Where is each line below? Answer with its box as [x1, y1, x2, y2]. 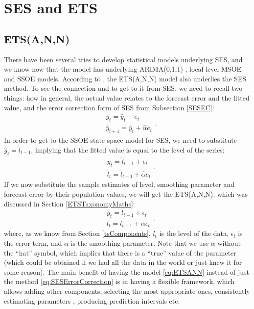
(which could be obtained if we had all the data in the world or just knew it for [4, 257, 242, 267]
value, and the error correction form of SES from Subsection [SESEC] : [4, 102, 214, 112]
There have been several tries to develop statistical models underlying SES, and [4, 54, 243, 64]
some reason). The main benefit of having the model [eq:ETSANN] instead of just [4, 266, 250, 277]
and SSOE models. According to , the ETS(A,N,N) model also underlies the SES [4, 73, 247, 83]
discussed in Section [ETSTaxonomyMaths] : [4, 198, 135, 208]
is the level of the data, [159, 228, 229, 238]
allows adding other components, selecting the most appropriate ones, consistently [4, 286, 250, 296]
